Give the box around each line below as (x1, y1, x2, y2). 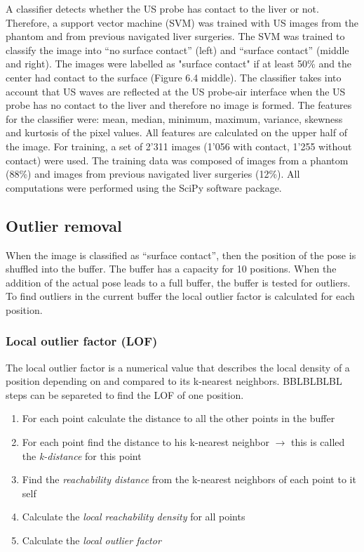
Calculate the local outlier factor (22, 533, 161, 548)
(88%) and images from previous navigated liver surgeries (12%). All (6, 166, 300, 181)
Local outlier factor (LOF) (6, 332, 158, 350)
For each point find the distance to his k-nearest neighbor (22, 435, 269, 449)
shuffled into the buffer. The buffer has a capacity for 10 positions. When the (6, 261, 337, 276)
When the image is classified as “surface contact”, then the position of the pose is (6, 247, 356, 262)
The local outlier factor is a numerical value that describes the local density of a (6, 360, 350, 374)
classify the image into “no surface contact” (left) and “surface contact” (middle (6, 42, 349, 57)
